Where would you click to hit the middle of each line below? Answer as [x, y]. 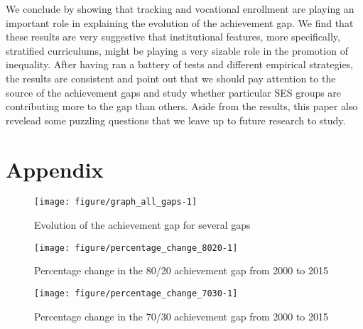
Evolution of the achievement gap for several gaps [142, 225]
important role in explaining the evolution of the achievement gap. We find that [180, 22]
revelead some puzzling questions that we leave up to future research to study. [176, 120]
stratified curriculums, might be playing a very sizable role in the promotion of [177, 50]
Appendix [55, 169]
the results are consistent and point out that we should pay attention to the [171, 78]
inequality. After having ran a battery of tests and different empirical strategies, [180, 64]
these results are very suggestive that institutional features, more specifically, [173, 37]
